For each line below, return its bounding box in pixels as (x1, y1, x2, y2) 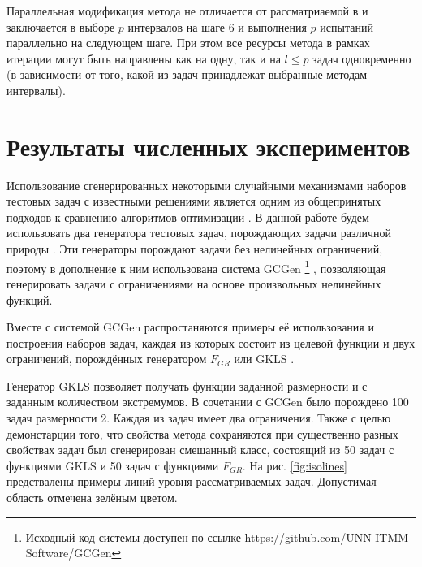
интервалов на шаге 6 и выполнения (127, 18, 307, 35)
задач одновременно (312, 50, 411, 67)
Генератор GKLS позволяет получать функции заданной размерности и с (6, 377, 368, 394)
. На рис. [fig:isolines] (242, 457, 347, 474)
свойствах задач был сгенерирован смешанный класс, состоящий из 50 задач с (6, 441, 394, 458)
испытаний (320, 18, 373, 35)
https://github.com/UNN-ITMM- (244, 528, 412, 545)
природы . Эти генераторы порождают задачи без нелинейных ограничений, (6, 240, 383, 258)
